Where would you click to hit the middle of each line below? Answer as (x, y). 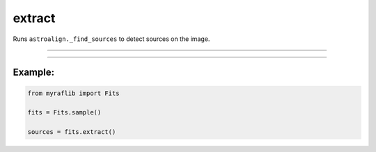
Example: (34, 73)
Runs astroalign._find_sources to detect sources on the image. (111, 39)
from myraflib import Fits (73, 93)
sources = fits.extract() (72, 132)
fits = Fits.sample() (64, 112)
